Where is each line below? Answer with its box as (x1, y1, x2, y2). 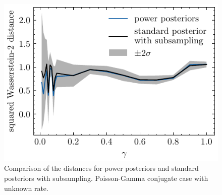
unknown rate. (4, 182, 48, 193)
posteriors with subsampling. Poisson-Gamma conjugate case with (4, 172, 208, 183)
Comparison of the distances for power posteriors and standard (4, 163, 199, 173)
